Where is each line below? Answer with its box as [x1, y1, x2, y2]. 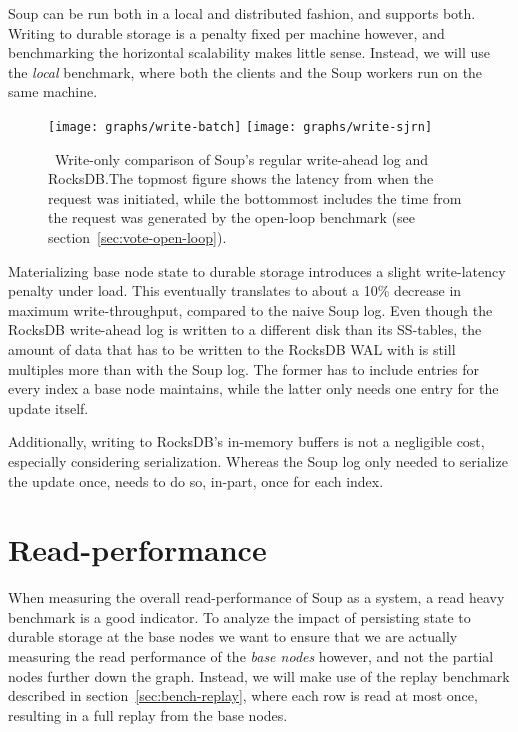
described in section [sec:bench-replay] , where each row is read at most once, [8, 685, 478, 706]
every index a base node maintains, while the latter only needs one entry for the [8, 378, 499, 399]
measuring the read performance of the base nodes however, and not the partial [8, 646, 494, 667]
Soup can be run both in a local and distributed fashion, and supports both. [8, 3, 476, 23]
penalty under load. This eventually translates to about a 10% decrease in [8, 280, 462, 301]
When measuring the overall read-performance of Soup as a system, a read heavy [8, 587, 505, 608]
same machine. [8, 81, 98, 102]
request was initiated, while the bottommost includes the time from [48, 187, 462, 208]
